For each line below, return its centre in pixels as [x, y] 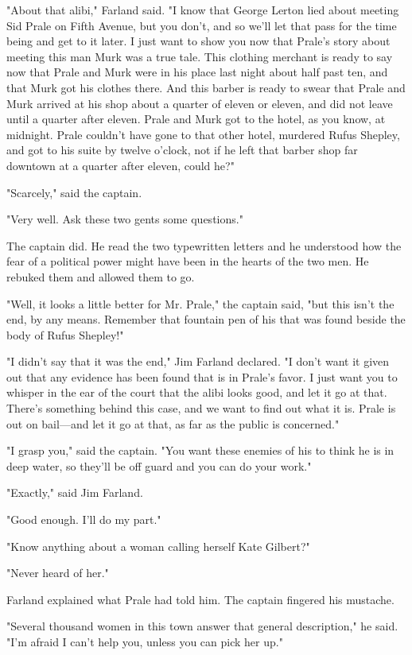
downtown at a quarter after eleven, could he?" [120, 165]
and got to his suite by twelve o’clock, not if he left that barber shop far [182, 150]
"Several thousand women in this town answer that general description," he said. [202, 626]
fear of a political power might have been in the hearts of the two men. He [188, 261]
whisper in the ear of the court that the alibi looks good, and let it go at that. [197, 392]
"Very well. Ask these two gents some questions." [125, 219]
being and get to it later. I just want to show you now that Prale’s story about [198, 41]
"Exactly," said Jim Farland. [75, 492]
